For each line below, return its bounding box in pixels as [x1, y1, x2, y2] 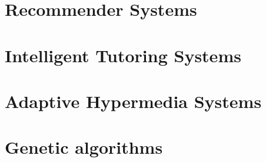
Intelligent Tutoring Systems [5, 43, 241, 67]
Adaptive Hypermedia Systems [5, 89, 262, 113]
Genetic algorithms [5, 135, 163, 159]
